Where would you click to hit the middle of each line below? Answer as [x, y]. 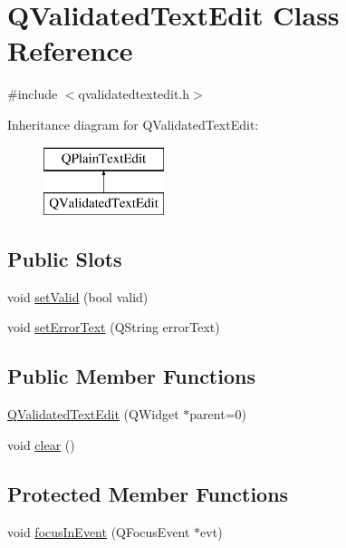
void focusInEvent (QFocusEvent [99, 531]
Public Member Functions [131, 376]
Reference [70, 50]
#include [33, 94]
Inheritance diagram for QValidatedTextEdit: [133, 124]
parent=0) [218, 414]
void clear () [41, 444]
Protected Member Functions [148, 493]
